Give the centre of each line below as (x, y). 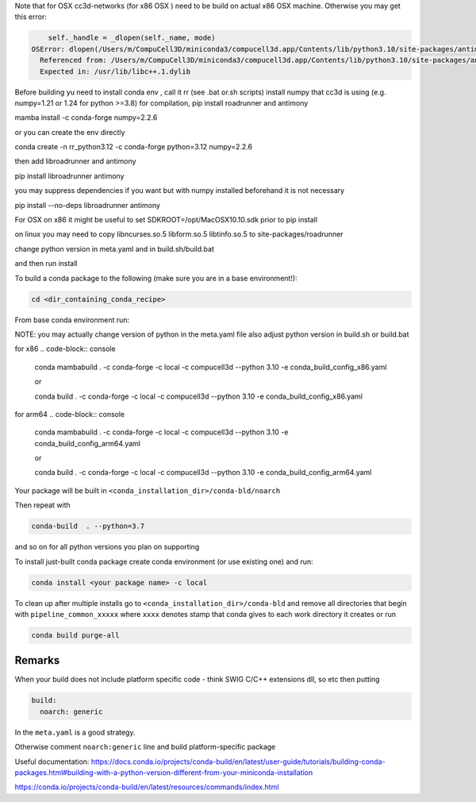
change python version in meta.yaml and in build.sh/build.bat (114, 249)
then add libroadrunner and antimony (75, 161)
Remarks (37, 660)
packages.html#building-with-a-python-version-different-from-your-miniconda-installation (164, 773)
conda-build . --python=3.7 (88, 526)
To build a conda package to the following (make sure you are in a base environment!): (156, 278)
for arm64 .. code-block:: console (70, 414)
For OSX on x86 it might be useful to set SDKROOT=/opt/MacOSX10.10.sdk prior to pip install (166, 220)
